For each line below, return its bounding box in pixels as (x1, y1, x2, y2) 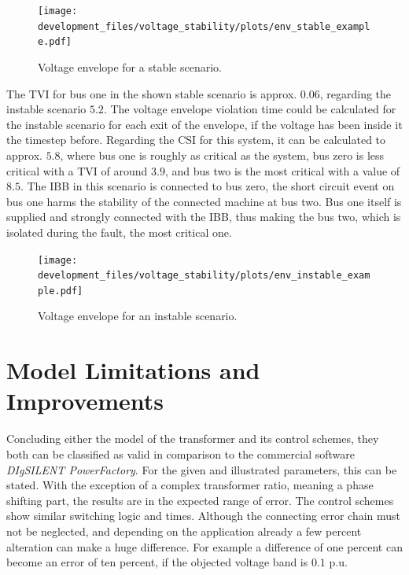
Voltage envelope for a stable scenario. (38, 58, 222, 75)
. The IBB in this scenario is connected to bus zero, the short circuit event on (20, 178, 395, 194)
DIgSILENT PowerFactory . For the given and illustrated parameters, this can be (6, 461, 397, 477)
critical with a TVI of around (6, 162, 148, 179)
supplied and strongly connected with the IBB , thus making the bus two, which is (6, 208, 401, 225)
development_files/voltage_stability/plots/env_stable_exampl (38, 20, 370, 32)
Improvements (6, 385, 164, 417)
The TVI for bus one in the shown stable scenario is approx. (6, 85, 297, 101)
